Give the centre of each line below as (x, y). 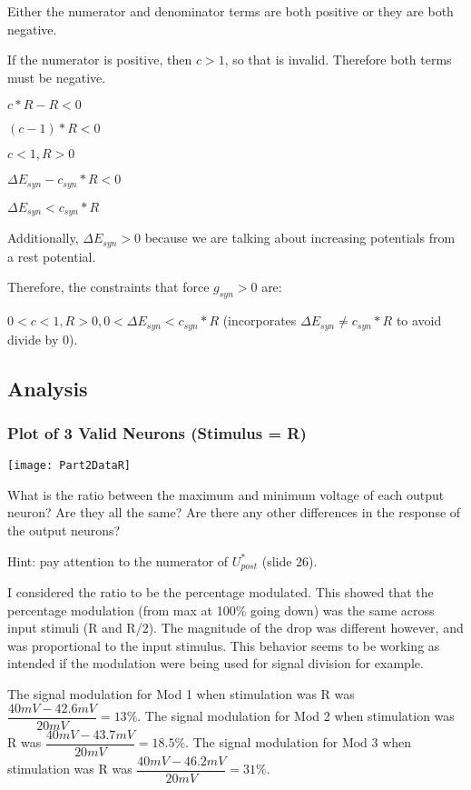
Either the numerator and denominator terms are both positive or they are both (231, 11)
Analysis (48, 388)
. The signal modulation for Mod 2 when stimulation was (296, 716)
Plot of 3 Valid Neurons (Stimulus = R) (157, 432)
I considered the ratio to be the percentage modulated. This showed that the (221, 592)
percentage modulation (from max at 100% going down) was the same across (221, 610)
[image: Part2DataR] (69, 466)
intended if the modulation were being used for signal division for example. (216, 663)
